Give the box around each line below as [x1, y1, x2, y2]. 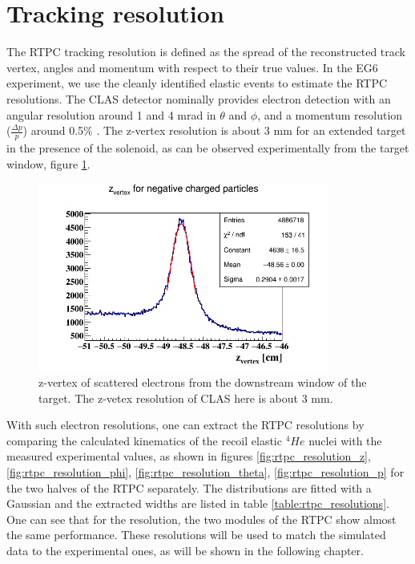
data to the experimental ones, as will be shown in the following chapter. [6, 542, 364, 558]
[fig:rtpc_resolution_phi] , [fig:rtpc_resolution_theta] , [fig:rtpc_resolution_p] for [6, 464, 405, 480]
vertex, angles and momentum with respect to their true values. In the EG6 [6, 59, 378, 75]
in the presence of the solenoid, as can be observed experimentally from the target [6, 139, 409, 156]
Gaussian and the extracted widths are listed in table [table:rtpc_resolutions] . [6, 495, 389, 512]
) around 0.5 [22, 122, 84, 139]
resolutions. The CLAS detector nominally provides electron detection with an [6, 90, 391, 107]
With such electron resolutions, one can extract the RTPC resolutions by [6, 416, 365, 433]
